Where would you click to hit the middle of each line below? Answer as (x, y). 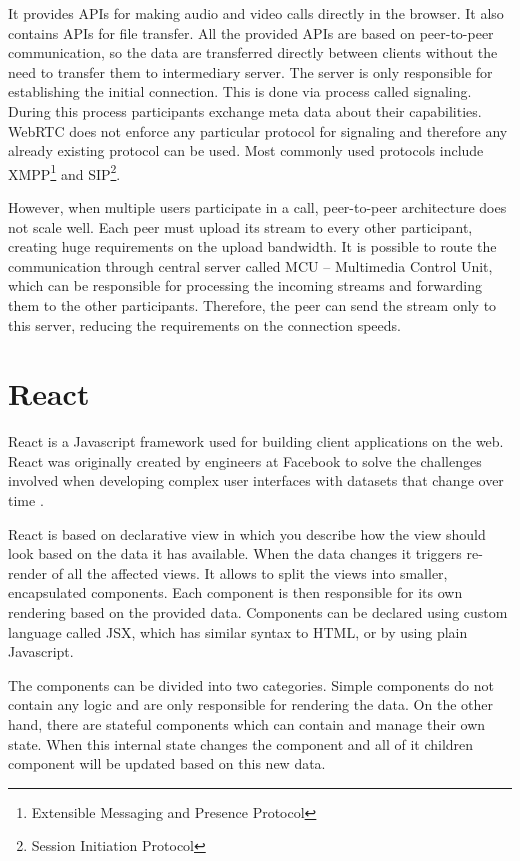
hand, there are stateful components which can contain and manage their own (247, 724)
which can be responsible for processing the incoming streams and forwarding (245, 285)
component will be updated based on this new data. (167, 763)
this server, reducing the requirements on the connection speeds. (204, 324)
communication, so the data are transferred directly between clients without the (253, 52)
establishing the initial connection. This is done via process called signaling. (240, 91)
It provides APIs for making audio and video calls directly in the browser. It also (256, 13)
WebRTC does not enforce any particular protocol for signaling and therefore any (258, 130)
